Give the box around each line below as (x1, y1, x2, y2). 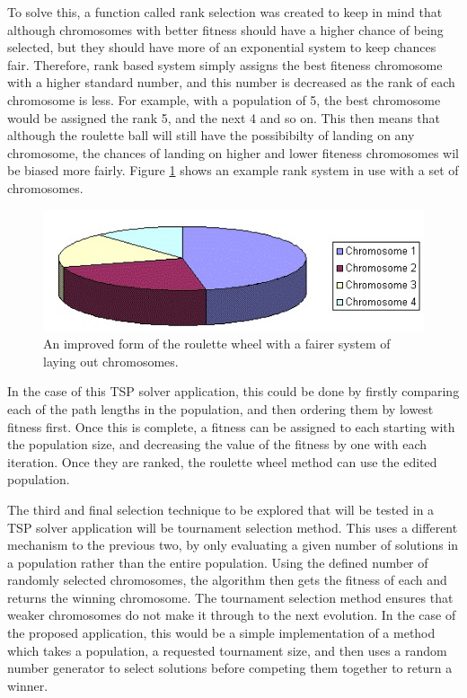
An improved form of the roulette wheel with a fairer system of (43, 334, 391, 353)
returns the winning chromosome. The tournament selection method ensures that (7, 588, 454, 606)
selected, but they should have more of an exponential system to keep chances (7, 38, 436, 57)
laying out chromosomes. (43, 351, 179, 370)
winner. (7, 676, 48, 694)
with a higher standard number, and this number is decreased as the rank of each (7, 73, 455, 92)
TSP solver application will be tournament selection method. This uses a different (7, 517, 458, 536)
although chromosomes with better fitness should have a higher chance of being (7, 20, 444, 39)
